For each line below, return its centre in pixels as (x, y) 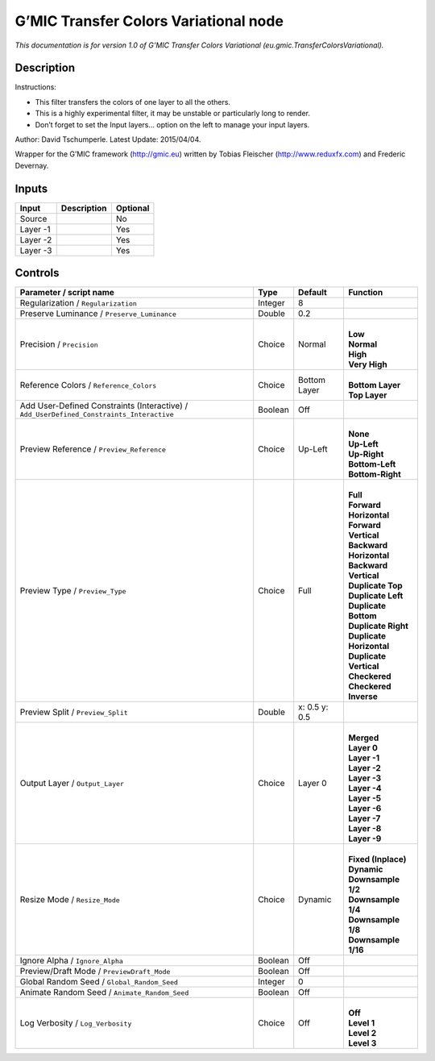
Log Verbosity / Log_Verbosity (76, 1023)
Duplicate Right (378, 626)
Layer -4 (365, 788)
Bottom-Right (375, 474)
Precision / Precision (59, 344)
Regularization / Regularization (78, 303)
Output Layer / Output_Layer (72, 784)
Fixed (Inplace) (377, 859)
